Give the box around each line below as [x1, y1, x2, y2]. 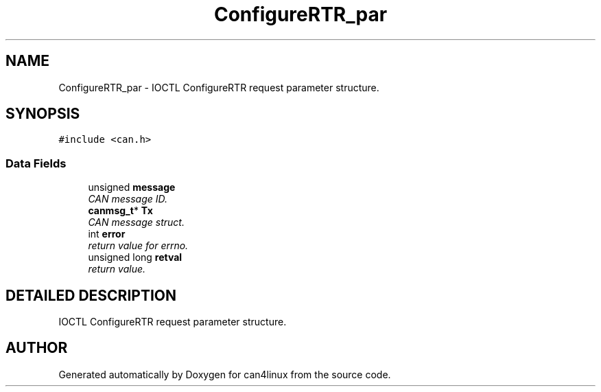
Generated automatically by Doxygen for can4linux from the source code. [58, 368, 391, 380]
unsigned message [88, 181, 176, 194]
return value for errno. [88, 240, 189, 252]
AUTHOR [5, 339, 68, 357]
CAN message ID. [88, 193, 168, 205]
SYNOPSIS [5, 105, 80, 123]
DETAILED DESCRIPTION [5, 286, 177, 304]
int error [88, 228, 126, 240]
